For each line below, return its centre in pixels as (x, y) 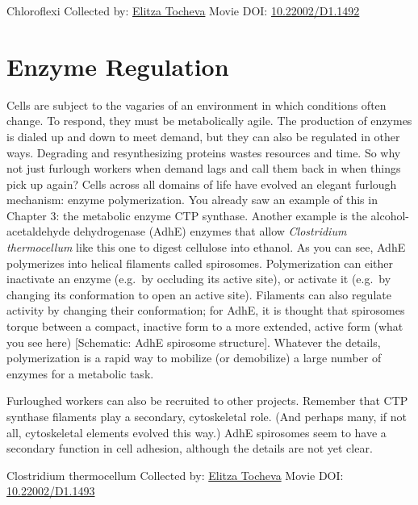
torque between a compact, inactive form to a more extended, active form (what (205, 326)
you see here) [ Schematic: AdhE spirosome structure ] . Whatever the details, (194, 342)
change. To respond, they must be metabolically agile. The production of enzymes (209, 121)
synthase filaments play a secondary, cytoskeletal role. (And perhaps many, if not (207, 416)
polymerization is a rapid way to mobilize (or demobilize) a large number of (194, 358)
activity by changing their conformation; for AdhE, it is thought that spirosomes (206, 310)
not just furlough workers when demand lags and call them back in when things (204, 168)
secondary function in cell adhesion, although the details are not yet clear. (190, 448)
